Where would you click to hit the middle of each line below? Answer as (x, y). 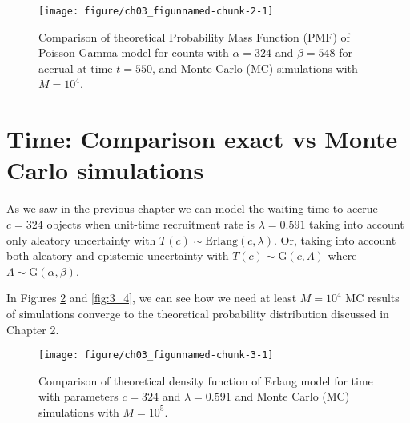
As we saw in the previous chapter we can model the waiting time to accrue (192, 208)
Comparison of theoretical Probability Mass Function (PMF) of (194, 36)
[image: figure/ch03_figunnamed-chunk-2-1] (156, 11)
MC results (372, 298)
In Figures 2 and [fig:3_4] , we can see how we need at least (152, 298)
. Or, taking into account (335, 239)
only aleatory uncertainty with (81, 239)
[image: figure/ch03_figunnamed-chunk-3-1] (156, 355)
